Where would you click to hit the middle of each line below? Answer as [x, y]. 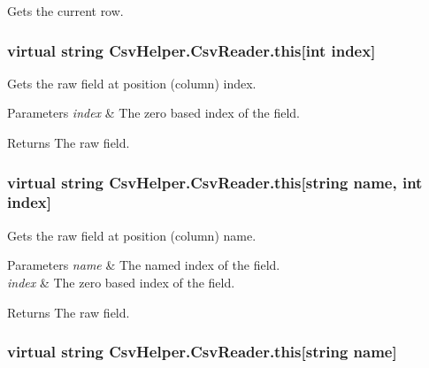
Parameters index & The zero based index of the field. [154, 113]
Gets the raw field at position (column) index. [132, 83]
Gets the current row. [65, 11]
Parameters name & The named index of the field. [144, 265]
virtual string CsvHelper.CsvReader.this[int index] [192, 50]
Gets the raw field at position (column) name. [132, 235]
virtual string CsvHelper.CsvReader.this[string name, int [215, 182]
